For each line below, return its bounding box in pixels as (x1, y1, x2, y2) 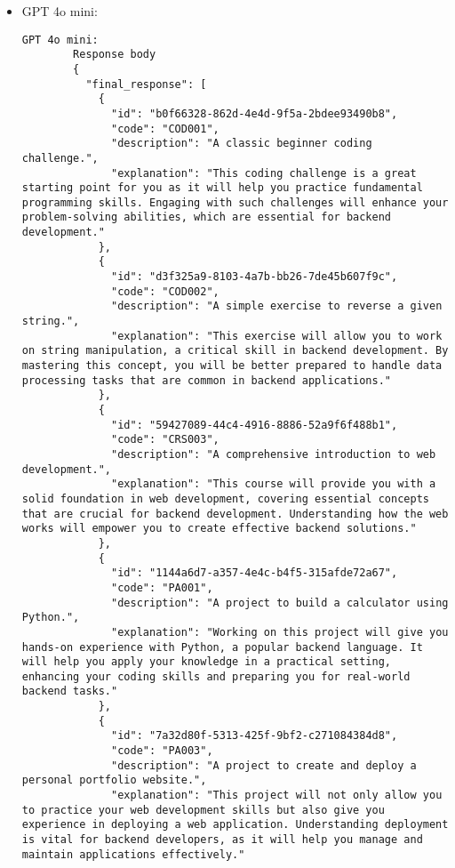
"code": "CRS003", (111, 433, 220, 446)
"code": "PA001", (111, 581, 213, 594)
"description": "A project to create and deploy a (111, 759, 417, 772)
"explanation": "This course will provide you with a (111, 478, 436, 491)
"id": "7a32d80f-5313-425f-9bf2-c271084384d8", (111, 729, 398, 743)
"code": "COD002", (111, 285, 220, 298)
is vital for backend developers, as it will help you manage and (21, 833, 423, 847)
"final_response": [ (85, 77, 207, 91)
